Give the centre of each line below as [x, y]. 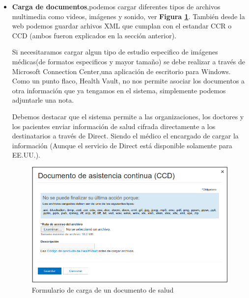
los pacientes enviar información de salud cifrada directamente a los [114, 126]
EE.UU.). [26, 155]
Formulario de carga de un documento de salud [103, 290]
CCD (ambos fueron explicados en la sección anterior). [94, 35]
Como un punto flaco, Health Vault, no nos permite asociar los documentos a [128, 81]
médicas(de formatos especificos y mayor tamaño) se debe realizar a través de [129, 61]
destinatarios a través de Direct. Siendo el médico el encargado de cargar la [125, 136]
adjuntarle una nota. [43, 100]
